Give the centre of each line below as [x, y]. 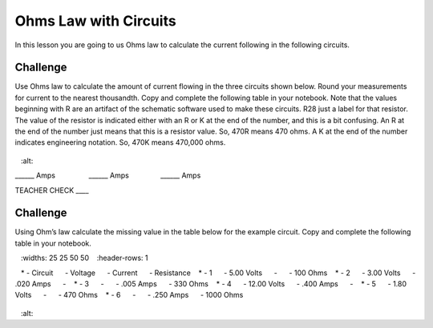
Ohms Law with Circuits [95, 21]
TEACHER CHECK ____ [52, 190]
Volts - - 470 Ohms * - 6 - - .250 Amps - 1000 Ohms [129, 295]
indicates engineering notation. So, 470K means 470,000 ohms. [120, 142]
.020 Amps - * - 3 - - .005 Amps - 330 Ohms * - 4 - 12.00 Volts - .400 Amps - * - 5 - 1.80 [211, 284]
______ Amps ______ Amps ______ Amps [108, 175]
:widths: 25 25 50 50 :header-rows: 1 [84, 258]
